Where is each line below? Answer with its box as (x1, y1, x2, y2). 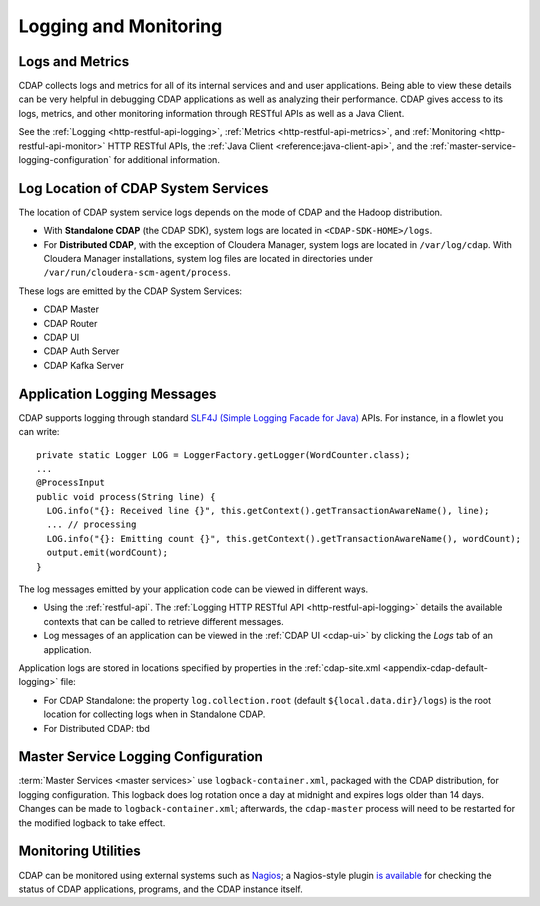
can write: (18, 426, 60, 438)
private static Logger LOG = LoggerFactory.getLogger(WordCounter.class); (36, 449, 411, 460)
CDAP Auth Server (43, 345, 120, 357)
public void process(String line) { (36, 491, 216, 502)
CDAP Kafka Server (43, 359, 124, 371)
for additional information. (113, 154, 220, 166)
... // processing (46, 519, 137, 530)
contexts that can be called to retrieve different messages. (43, 615, 284, 627)
